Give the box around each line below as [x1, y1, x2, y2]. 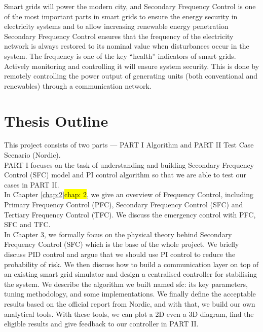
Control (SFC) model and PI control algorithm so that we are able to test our [4, 169, 246, 180]
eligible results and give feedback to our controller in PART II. [4, 318, 199, 329]
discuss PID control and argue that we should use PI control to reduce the [4, 249, 236, 259]
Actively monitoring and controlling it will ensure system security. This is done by [4, 60, 259, 71]
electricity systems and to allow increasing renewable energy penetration [4, 21, 229, 31]
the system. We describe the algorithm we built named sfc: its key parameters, [4, 278, 248, 289]
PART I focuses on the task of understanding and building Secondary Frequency [4, 159, 254, 170]
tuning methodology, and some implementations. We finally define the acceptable [4, 288, 256, 299]
